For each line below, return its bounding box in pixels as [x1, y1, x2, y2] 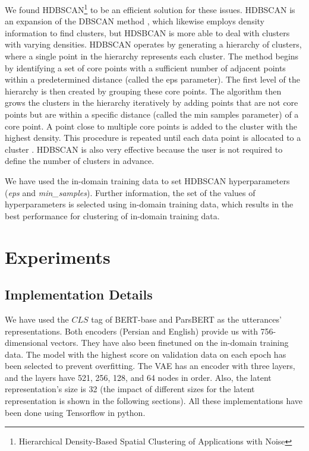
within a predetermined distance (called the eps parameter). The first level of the [5, 73, 301, 86]
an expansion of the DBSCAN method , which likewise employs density [5, 15, 265, 27]
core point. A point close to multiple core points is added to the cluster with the [5, 119, 297, 132]
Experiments [5, 244, 111, 269]
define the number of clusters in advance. [5, 154, 154, 167]
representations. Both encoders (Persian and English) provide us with [5, 324, 258, 337]
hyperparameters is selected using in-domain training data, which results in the [5, 198, 294, 210]
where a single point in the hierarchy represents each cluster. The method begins [5, 50, 299, 62]
